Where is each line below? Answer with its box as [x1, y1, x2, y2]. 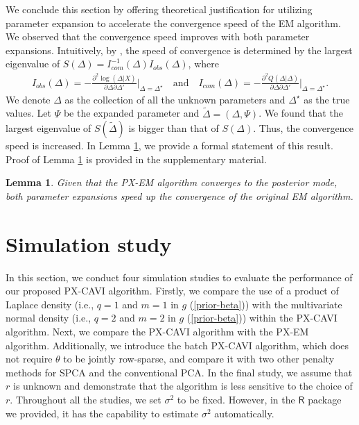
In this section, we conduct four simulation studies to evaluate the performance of [6, 269, 353, 284]
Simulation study [6, 229, 172, 258]
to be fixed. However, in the [177, 392, 295, 406]
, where [188, 56, 219, 71]
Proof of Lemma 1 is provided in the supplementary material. [6, 151, 267, 166]
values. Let [6, 106, 51, 120]
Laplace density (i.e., [6, 297, 94, 311]
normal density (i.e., [6, 310, 91, 325]
